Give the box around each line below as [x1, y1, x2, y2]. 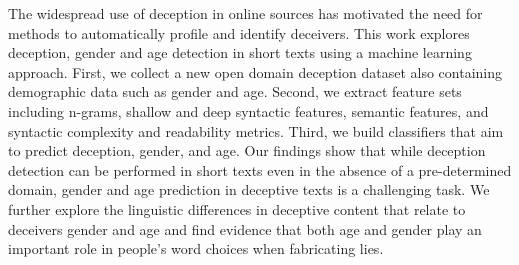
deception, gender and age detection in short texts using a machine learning [8, 42, 472, 63]
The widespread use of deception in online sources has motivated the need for [8, 3, 483, 23]
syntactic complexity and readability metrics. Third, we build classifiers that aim [8, 120, 504, 141]
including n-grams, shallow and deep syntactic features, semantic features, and [8, 100, 489, 121]
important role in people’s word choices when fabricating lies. [8, 238, 384, 259]
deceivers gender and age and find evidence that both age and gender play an [8, 218, 482, 239]
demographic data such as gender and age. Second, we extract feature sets [8, 81, 462, 102]
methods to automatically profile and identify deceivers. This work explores [8, 22, 470, 43]
